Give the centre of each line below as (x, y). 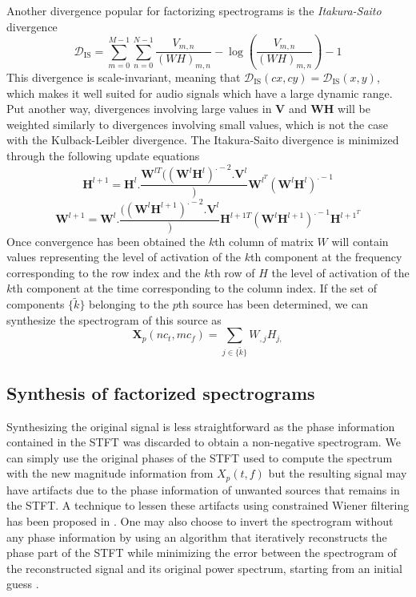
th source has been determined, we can (273, 304)
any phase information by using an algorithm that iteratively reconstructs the (197, 536)
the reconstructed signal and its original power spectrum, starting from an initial (204, 568)
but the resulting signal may (338, 473)
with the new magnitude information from (110, 473)
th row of (232, 272)
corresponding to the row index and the (104, 272)
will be (354, 109)
